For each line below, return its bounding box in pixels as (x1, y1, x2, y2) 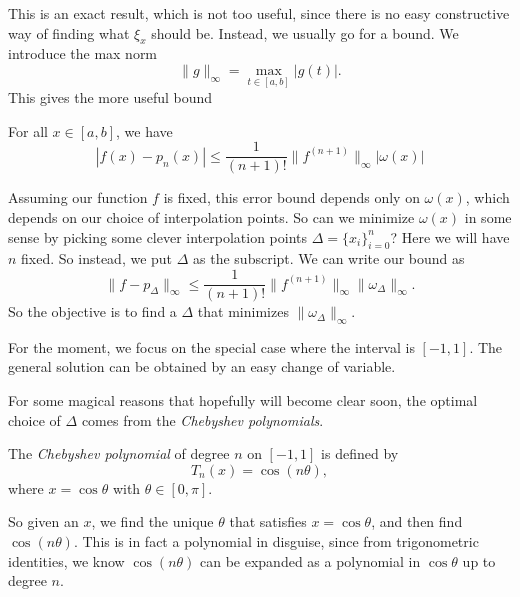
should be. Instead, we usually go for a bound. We (151, 22, 459, 43)
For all (8, 120, 48, 141)
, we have (116, 120, 173, 141)
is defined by (321, 443, 399, 464)
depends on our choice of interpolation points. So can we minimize (8, 207, 415, 228)
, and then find (371, 511, 463, 532)
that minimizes (197, 301, 289, 322)
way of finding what (8, 22, 130, 43)
